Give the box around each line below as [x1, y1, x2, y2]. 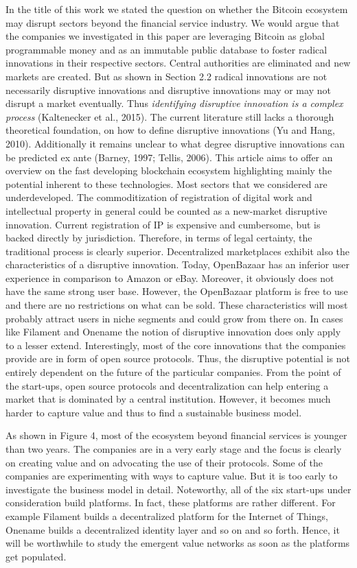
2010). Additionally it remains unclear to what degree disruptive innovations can [5, 136, 345, 150]
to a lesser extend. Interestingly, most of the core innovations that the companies [5, 338, 346, 352]
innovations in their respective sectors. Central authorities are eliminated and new [5, 56, 351, 70]
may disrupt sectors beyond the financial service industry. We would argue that [5, 15, 340, 29]
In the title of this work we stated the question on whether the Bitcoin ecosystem [5, 2, 348, 16]
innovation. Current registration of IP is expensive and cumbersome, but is [5, 217, 321, 231]
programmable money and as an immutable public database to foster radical [5, 42, 327, 56]
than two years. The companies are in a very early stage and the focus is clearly [5, 442, 342, 455]
